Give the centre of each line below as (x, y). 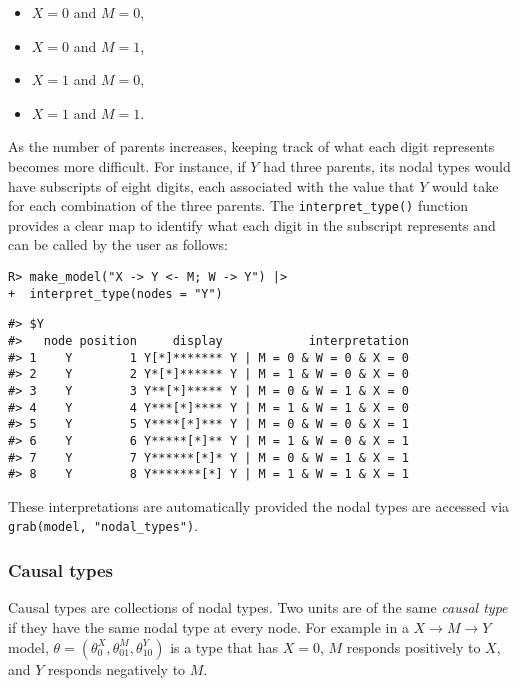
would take (465, 185)
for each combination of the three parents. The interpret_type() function (238, 205)
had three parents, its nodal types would (387, 165)
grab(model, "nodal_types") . (103, 525)
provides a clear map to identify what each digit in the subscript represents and (252, 224)
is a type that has (224, 646)
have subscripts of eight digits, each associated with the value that (211, 185)
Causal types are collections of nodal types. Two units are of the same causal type (258, 607)
